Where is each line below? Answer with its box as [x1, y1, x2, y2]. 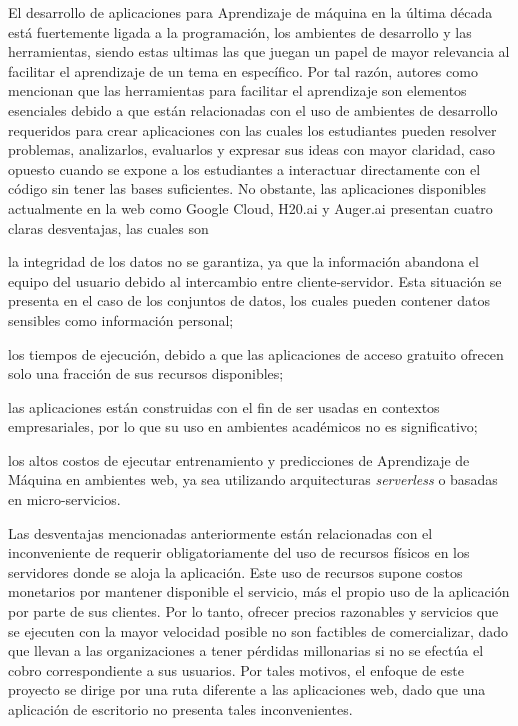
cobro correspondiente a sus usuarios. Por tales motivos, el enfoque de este [8, 659, 464, 680]
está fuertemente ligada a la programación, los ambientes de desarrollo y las [8, 21, 472, 42]
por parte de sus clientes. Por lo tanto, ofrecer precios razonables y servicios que [8, 601, 499, 622]
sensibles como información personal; [8, 309, 234, 330]
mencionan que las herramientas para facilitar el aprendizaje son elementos [8, 80, 467, 101]
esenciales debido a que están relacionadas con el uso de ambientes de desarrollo [8, 99, 498, 120]
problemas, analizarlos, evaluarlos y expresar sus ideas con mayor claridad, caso [8, 139, 495, 160]
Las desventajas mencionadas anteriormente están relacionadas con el [8, 522, 433, 543]
